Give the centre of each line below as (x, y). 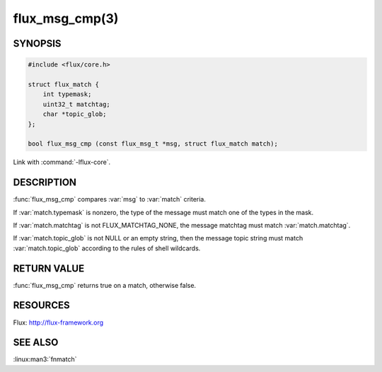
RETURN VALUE (49, 268)
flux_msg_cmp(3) (66, 18)
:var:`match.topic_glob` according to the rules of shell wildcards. (107, 248)
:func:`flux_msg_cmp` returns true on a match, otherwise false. (105, 285)
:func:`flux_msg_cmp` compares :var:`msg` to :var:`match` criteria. (110, 199)
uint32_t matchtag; (77, 104)
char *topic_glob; (75, 114)
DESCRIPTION (45, 183)
